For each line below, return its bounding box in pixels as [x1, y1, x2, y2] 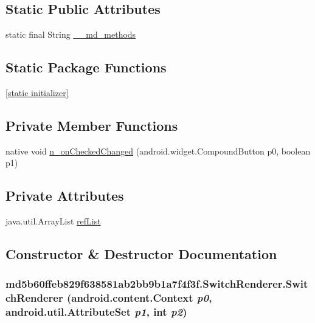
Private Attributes [5, 186, 124, 205]
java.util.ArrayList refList [5, 215, 101, 227]
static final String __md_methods [5, 28, 136, 41]
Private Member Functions [5, 116, 178, 134]
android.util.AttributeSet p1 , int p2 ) [5, 304, 187, 319]
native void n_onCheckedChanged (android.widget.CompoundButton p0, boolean [5, 144, 311, 157]
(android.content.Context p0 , [66, 290, 212, 305]
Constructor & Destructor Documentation [5, 245, 277, 263]
